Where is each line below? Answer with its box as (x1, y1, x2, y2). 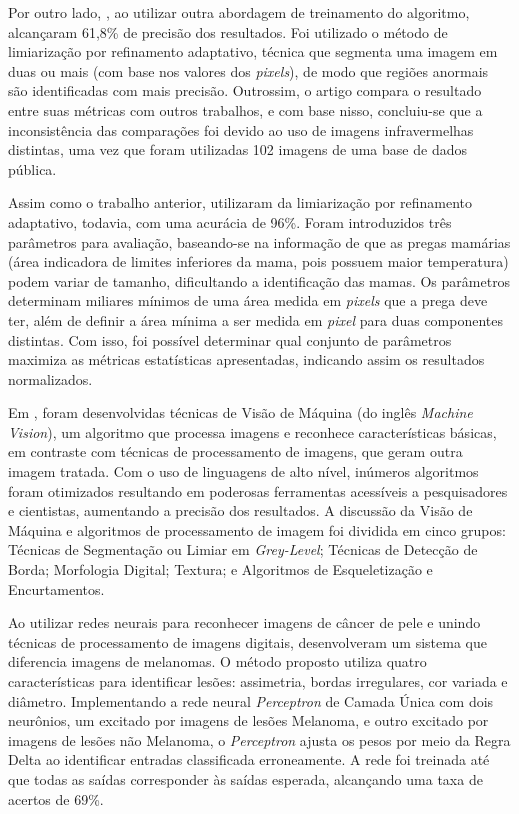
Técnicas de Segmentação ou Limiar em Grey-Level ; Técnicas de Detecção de (8, 539, 478, 560)
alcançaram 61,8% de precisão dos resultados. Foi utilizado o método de (8, 21, 448, 42)
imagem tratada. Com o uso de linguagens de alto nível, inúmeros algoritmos (8, 461, 479, 482)
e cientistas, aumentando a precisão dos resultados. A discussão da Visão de (8, 500, 473, 521)
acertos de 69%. (8, 788, 104, 809)
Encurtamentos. (8, 578, 105, 599)
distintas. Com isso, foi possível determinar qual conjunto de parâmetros (8, 329, 452, 350)
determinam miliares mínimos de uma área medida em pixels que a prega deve (8, 290, 488, 311)
